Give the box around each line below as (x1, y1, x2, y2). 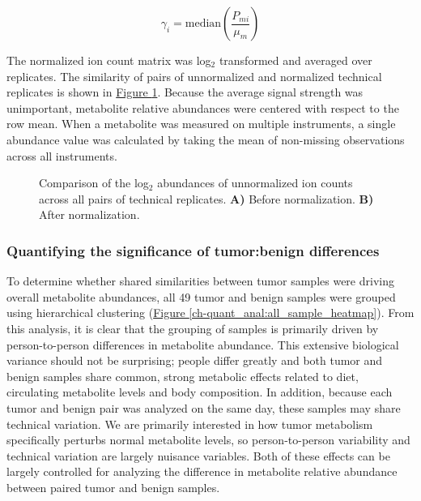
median (185, 18, 222, 29)
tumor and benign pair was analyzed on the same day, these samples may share (6, 399, 401, 416)
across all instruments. (6, 147, 117, 164)
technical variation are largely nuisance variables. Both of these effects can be (6, 447, 390, 464)
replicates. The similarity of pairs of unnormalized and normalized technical (6, 67, 382, 84)
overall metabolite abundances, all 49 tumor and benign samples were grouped (6, 288, 396, 305)
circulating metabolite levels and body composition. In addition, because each (6, 383, 393, 400)
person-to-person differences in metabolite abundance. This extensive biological (6, 336, 399, 353)
